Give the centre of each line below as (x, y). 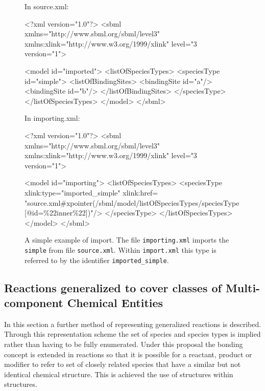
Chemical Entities (115, 303)
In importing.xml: (52, 118)
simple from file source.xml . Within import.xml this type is (121, 249)
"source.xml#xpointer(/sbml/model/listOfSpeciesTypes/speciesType (132, 202)
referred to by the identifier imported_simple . (97, 260)
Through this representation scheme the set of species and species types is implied (132, 334)
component (34, 303)
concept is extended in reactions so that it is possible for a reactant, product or (128, 354)
